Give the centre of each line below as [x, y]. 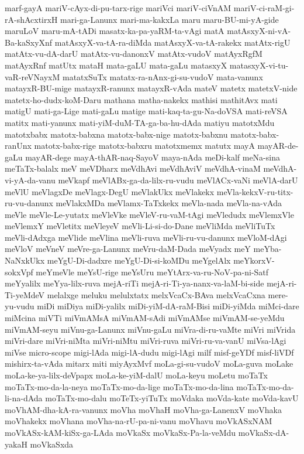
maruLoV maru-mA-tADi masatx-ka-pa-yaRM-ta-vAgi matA [115, 31]
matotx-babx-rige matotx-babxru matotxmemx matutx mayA [144, 146]
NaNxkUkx [25, 260]
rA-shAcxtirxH [31, 19]
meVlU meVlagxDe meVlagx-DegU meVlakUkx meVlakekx [110, 191]
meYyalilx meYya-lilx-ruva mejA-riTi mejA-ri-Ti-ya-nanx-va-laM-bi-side [134, 283]
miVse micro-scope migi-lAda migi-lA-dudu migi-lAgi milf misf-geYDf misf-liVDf [149, 352]
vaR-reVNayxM [32, 76]
